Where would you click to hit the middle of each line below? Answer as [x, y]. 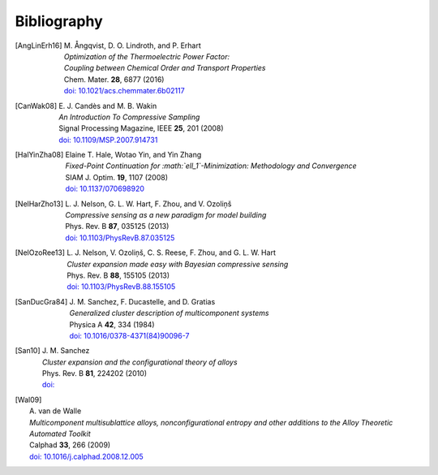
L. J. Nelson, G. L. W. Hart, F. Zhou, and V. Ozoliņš [148, 204]
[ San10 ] [28, 351]
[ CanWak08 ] [36, 106]
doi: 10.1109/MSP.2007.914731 [108, 140]
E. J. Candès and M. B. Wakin [107, 106]
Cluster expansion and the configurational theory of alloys [140, 362]
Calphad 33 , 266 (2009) [70, 445]
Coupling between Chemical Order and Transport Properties [165, 68]
